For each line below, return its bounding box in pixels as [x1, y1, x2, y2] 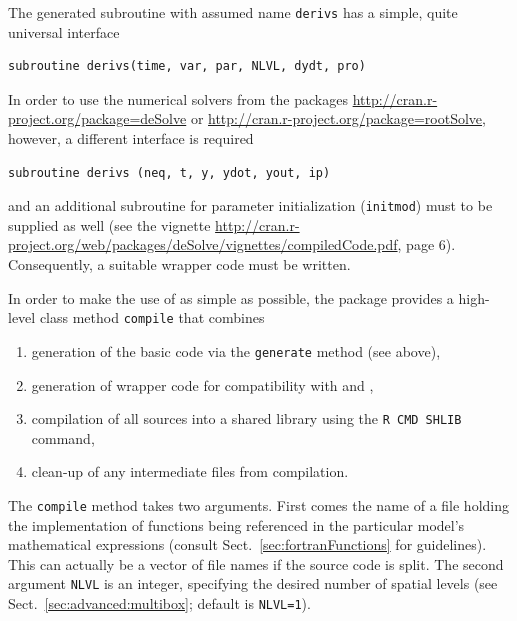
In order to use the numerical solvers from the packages [8, 88, 348, 109]
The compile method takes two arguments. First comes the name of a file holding [8, 495, 509, 515]
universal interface [8, 21, 120, 42]
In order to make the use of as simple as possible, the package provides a [8, 287, 454, 308]
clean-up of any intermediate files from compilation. [31, 461, 349, 482]
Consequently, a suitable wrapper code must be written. [8, 254, 351, 275]
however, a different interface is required [8, 128, 254, 149]
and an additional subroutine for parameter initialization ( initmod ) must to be [8, 195, 493, 216]
